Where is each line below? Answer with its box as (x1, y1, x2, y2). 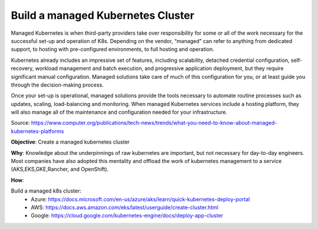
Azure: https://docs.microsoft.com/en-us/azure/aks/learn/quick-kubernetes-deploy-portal (31, 195, 250, 203)
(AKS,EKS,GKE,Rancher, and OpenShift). (11, 165, 109, 173)
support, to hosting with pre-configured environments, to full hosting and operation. (11, 46, 214, 53)
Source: (11, 120, 30, 127)
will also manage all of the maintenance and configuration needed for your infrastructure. (11, 109, 228, 116)
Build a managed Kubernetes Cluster (11, 9, 194, 22)
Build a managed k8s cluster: (11, 187, 82, 194)
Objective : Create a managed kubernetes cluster (11, 138, 130, 145)
